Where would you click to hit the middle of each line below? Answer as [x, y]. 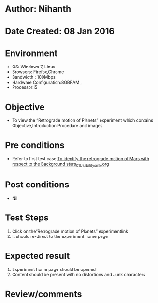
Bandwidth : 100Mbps [34, 77]
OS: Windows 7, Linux [34, 67]
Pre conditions [35, 145]
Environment [31, 53]
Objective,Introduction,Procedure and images [57, 126]
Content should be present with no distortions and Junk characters [79, 274]
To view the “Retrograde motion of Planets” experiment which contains [83, 120]
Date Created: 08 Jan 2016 [60, 31]
